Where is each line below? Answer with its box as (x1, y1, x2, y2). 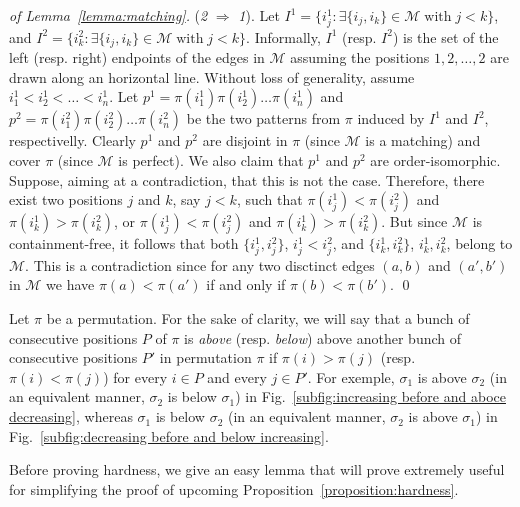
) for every (103, 366, 168, 387)
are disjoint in (202, 130, 288, 151)
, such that (236, 189, 303, 210)
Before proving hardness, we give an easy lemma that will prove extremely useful (9, 459, 505, 480)
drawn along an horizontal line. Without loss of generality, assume (9, 66, 415, 87)
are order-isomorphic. (370, 149, 501, 170)
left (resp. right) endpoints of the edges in (9, 47, 265, 68)
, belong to (446, 233, 513, 254)
